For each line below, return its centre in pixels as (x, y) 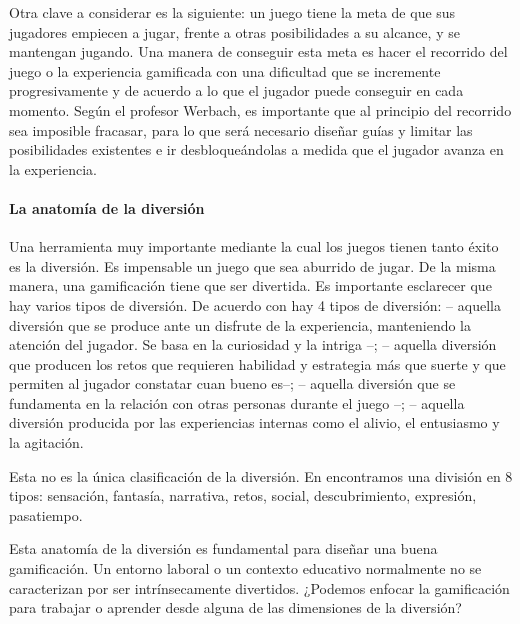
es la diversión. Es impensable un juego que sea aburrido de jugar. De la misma (252, 265)
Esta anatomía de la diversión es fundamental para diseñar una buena (223, 548)
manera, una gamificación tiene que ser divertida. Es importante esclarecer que (250, 285)
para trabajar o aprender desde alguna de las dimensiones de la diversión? (235, 607)
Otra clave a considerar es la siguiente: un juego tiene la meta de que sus (232, 12)
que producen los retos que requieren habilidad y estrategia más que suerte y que (257, 363)
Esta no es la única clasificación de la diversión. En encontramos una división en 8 (261, 475)
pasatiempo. (46, 514)
